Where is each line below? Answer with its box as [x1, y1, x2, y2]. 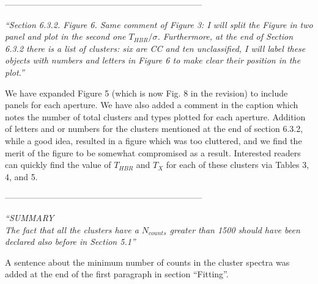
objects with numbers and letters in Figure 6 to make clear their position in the [5, 54, 301, 67]
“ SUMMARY [5, 211, 54, 224]
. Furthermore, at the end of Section [157, 30, 294, 43]
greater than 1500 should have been [169, 223, 300, 236]
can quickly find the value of [5, 158, 111, 171]
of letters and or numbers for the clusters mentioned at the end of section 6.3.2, [5, 122, 303, 135]
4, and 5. [5, 170, 38, 183]
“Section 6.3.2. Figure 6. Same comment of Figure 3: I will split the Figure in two [5, 18, 313, 31]
